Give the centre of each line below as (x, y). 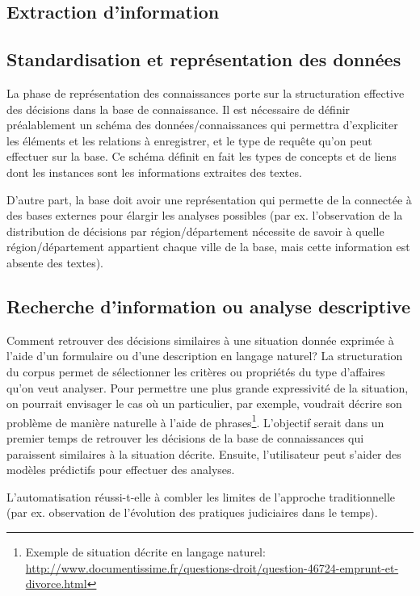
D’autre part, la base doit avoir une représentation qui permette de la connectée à (209, 199)
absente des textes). (55, 262)
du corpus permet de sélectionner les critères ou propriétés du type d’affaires (196, 371)
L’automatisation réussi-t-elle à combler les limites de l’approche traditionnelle (201, 496)
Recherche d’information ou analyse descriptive (208, 306)
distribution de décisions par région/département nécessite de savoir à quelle (195, 231)
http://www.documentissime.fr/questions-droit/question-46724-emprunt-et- (212, 567)
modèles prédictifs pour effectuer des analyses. (121, 470)
